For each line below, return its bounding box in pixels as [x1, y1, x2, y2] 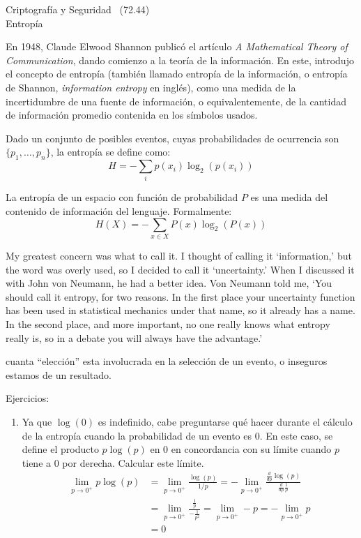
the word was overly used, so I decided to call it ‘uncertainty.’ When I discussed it [6, 262, 355, 276]
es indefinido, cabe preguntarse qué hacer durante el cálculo [98, 414, 353, 428]
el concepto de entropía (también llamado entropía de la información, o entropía [6, 66, 348, 81]
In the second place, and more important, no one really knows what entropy [6, 316, 330, 331]
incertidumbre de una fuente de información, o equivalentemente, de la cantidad [6, 94, 346, 108]
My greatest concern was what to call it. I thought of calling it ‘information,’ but [6, 248, 352, 262]
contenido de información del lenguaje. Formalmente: [6, 204, 232, 218]
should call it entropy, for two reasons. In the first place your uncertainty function [6, 289, 355, 304]
